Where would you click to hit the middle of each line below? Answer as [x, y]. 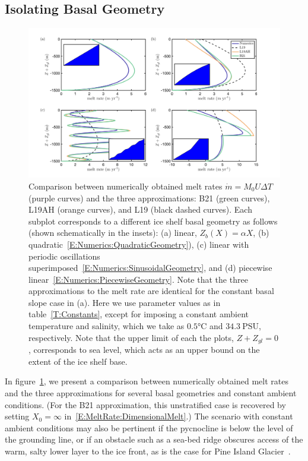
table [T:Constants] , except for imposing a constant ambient [139, 314]
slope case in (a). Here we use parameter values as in [125, 302]
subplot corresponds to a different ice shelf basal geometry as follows [153, 221]
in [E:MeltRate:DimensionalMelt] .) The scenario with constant [179, 416]
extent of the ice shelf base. [78, 361]
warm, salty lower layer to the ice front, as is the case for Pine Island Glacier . [148, 451]
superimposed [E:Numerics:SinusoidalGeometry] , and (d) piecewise [150, 268]
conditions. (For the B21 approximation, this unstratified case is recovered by [145, 404]
